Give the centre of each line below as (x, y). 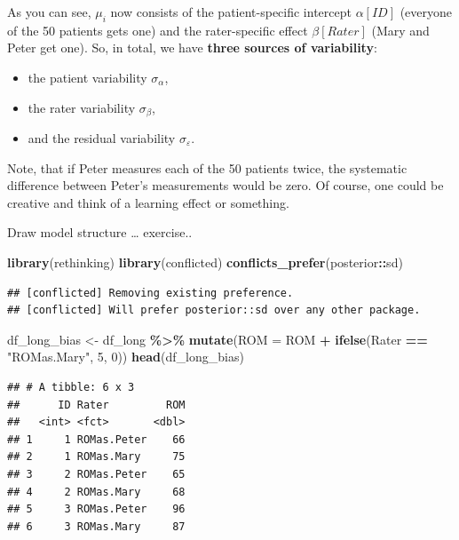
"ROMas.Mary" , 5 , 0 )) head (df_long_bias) (126, 357)
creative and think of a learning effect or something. (148, 202)
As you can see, (49, 12)
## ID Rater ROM (96, 405)
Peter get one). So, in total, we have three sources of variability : (192, 48)
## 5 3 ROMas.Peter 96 (96, 509)
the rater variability (82, 107)
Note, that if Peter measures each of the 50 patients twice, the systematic (207, 167)
